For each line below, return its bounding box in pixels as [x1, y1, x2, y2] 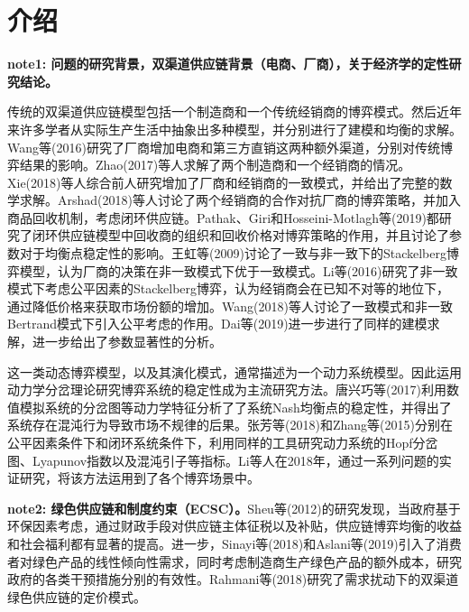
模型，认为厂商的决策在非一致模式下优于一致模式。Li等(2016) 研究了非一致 [19, 261, 458, 280]
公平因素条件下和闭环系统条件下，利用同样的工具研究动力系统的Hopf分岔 [7, 433, 438, 451]
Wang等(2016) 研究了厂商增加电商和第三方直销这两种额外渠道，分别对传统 [7, 137, 440, 156]
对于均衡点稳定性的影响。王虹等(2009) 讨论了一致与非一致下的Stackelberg [19, 244, 446, 263]
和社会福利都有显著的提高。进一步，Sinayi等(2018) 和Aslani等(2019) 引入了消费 [7, 533, 462, 552]
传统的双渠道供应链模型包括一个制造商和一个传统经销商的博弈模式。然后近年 [7, 102, 462, 121]
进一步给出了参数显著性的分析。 [32, 332, 222, 351]
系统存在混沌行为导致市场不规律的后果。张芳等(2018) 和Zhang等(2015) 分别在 [7, 415, 453, 434]
